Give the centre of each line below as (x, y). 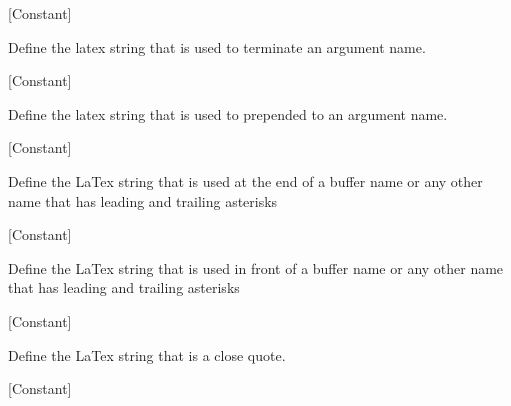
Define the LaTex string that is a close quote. (147, 354)
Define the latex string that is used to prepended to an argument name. (228, 113)
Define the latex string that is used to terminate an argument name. (217, 46)
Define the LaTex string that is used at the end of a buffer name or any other (245, 180)
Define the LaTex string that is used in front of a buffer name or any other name (256, 267)
